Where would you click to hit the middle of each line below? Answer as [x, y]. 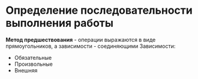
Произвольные [34, 64]
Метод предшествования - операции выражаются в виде [81, 39]
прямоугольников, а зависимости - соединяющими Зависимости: [91, 46]
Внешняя [26, 70]
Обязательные [33, 57]
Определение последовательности [99, 10]
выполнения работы [60, 23]
